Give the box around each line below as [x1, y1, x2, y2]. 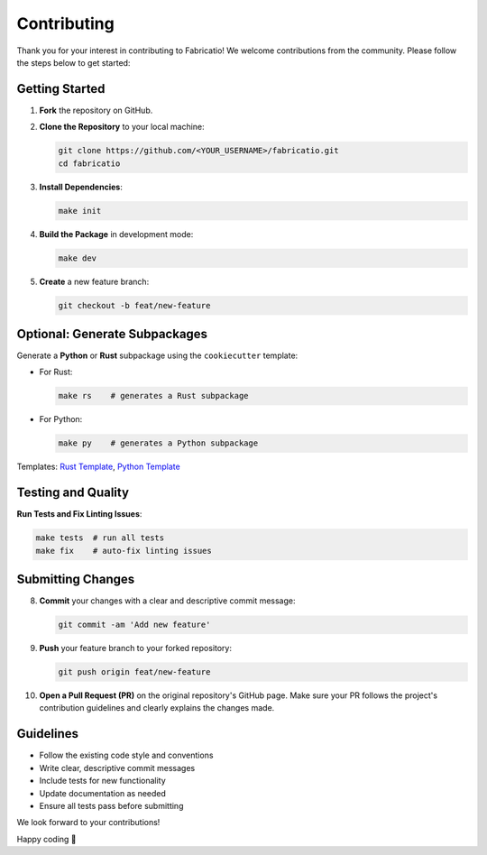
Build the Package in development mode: [39, 228, 194, 239]
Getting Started [16, 81, 106, 97]
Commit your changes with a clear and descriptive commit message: [39, 595, 296, 606]
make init [58, 206, 102, 216]
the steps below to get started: [16, 57, 131, 68]
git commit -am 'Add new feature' [58, 620, 211, 630]
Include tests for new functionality [39, 776, 166, 786]
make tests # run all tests [35, 533, 165, 543]
